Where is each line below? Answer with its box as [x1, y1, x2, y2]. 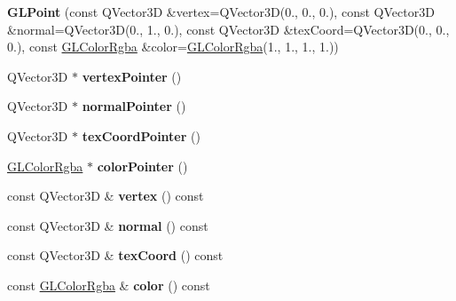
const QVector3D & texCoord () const [7, 246, 224, 265]
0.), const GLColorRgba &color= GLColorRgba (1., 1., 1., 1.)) [7, 37, 339, 56]
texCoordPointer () [82, 126, 200, 145]
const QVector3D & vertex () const [7, 186, 204, 205]
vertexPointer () [82, 67, 182, 85]
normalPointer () [82, 97, 186, 115]
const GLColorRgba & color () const [7, 275, 210, 294]
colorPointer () [97, 156, 188, 175]
